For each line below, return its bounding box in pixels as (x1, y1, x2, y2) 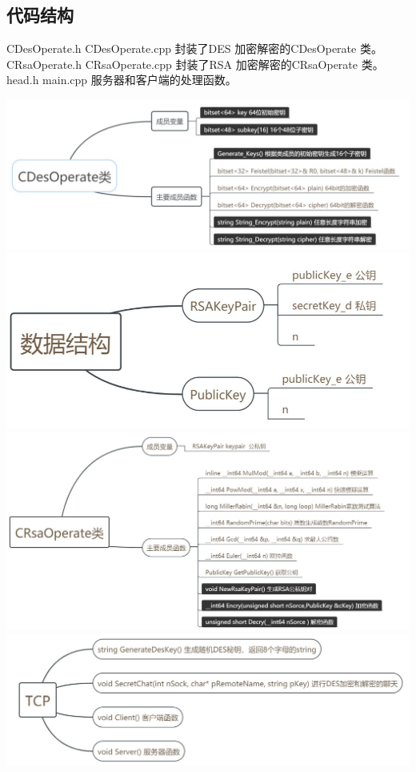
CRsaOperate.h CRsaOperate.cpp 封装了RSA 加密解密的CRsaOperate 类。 (6, 55, 384, 72)
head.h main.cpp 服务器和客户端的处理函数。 (6, 71, 237, 88)
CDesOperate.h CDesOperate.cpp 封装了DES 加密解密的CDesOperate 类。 (6, 40, 382, 57)
